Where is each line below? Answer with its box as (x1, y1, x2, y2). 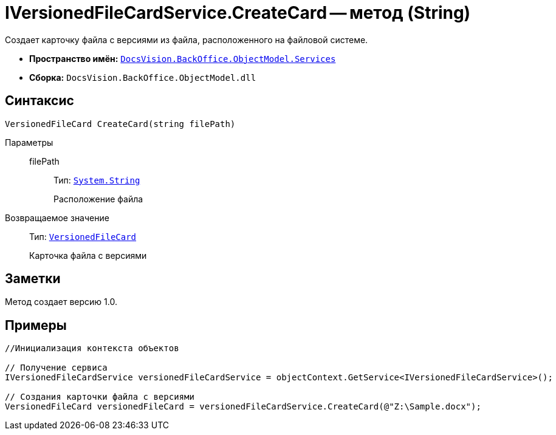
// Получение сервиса (5, 363, 108, 373)
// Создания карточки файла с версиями (5, 392, 194, 402)
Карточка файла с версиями (29, 250, 147, 261)
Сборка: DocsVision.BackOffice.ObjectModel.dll (29, 72, 256, 83)
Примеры (5, 317, 67, 333)
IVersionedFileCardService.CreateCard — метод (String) (5, 2, 471, 23)
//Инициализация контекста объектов (5, 343, 179, 354)
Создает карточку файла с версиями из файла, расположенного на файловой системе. (5, 34, 368, 45)
